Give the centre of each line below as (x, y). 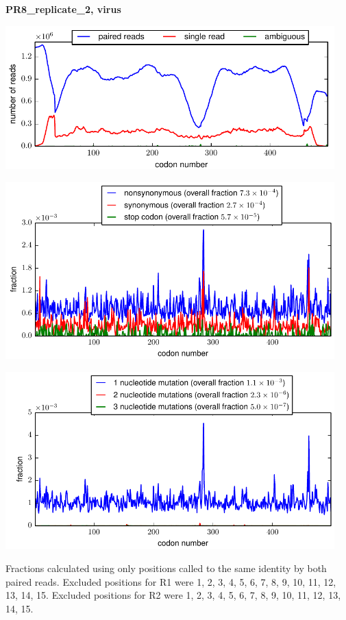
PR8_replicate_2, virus (63, 9)
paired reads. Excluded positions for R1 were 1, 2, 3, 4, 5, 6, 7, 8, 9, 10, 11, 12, (171, 581)
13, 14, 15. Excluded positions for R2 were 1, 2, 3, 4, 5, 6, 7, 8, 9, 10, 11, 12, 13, (173, 595)
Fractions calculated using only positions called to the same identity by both (166, 568)
